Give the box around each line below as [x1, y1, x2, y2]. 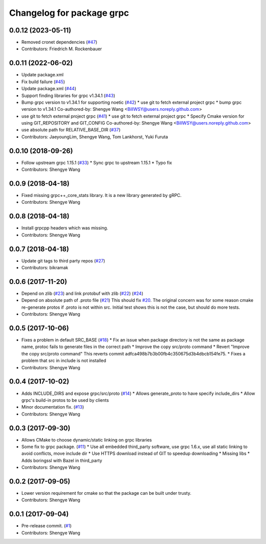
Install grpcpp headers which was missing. [21, 225, 108, 231]
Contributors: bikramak [21, 265, 68, 271]
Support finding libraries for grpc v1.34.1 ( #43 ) [21, 93, 115, 98]
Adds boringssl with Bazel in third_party [21, 457, 102, 463]
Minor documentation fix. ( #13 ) [21, 404, 84, 410]
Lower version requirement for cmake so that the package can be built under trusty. [21, 490, 192, 496]
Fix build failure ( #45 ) [21, 79, 65, 85]
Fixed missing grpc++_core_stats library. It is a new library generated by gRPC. [21, 192, 182, 198]
